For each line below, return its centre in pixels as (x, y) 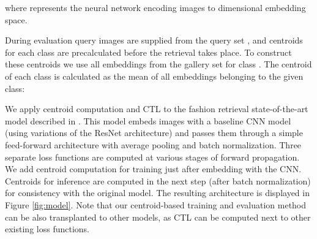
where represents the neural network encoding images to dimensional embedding (155, 7)
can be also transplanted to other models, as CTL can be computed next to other (158, 217)
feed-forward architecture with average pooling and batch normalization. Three (153, 144)
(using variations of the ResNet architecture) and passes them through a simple (154, 133)
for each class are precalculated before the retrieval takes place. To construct (148, 52)
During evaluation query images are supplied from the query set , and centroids (154, 40)
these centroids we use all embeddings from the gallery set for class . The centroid (158, 64)
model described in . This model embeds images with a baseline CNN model (148, 120)
